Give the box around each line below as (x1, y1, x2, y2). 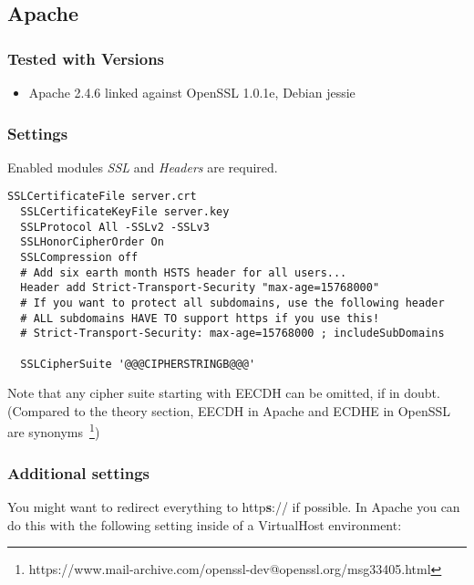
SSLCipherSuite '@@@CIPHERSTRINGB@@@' (20, 357, 256, 371)
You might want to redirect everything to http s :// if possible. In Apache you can (7, 496, 460, 516)
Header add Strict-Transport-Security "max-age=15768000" (20, 281, 380, 295)
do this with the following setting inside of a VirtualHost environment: (7, 515, 402, 534)
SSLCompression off (20, 251, 139, 265)
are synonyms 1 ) (7, 420, 100, 442)
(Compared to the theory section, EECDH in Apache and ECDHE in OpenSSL (7, 401, 451, 420)
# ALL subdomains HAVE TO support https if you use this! (20, 311, 380, 325)
